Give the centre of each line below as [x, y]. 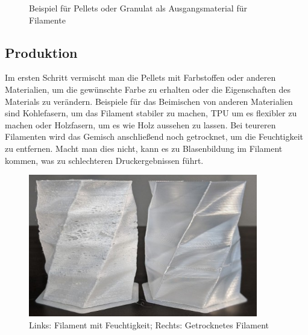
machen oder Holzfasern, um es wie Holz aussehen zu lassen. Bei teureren [140, 124]
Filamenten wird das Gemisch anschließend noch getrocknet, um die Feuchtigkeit [154, 136]
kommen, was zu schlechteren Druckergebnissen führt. [104, 160]
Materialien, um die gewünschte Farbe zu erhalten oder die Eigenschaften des [148, 89]
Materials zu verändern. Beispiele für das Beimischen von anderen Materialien [149, 101]
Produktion [41, 52]
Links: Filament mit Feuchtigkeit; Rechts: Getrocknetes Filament [149, 324]
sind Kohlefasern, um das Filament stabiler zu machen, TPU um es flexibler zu [151, 113]
